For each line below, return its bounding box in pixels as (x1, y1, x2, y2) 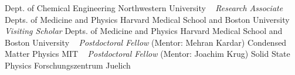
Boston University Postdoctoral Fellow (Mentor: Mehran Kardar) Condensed (5, 36, 287, 48)
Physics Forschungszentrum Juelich (5, 59, 131, 71)
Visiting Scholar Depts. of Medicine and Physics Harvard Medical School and (5, 25, 283, 37)
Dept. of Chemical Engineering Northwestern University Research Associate (5, 2, 283, 13)
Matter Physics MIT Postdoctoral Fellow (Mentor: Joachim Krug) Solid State (5, 47, 290, 60)
